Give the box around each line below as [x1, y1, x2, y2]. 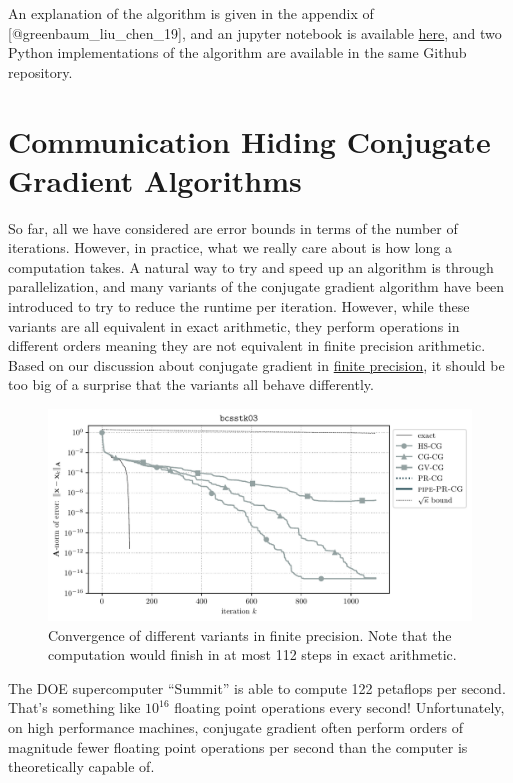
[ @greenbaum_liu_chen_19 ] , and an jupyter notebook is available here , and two [8, 22, 502, 43]
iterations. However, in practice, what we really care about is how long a [8, 237, 453, 258]
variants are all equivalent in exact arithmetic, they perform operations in [8, 315, 460, 336]
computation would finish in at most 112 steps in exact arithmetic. [48, 644, 457, 665]
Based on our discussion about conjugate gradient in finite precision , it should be [8, 354, 505, 375]
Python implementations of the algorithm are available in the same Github [8, 42, 467, 63]
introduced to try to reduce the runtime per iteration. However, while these [8, 296, 470, 317]
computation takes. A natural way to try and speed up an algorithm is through [8, 256, 494, 277]
